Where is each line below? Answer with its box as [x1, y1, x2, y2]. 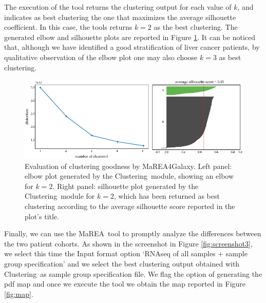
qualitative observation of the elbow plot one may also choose [4, 51, 198, 62]
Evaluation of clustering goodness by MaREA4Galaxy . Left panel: [25, 160, 232, 171]
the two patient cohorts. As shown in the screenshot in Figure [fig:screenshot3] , [4, 238, 253, 249]
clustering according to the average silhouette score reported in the [25, 200, 235, 211]
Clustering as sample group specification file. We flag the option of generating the [4, 268, 262, 279]
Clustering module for [25, 191, 95, 201]
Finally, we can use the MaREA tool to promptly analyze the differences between [4, 228, 261, 239]
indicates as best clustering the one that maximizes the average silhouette [4, 11, 236, 22]
